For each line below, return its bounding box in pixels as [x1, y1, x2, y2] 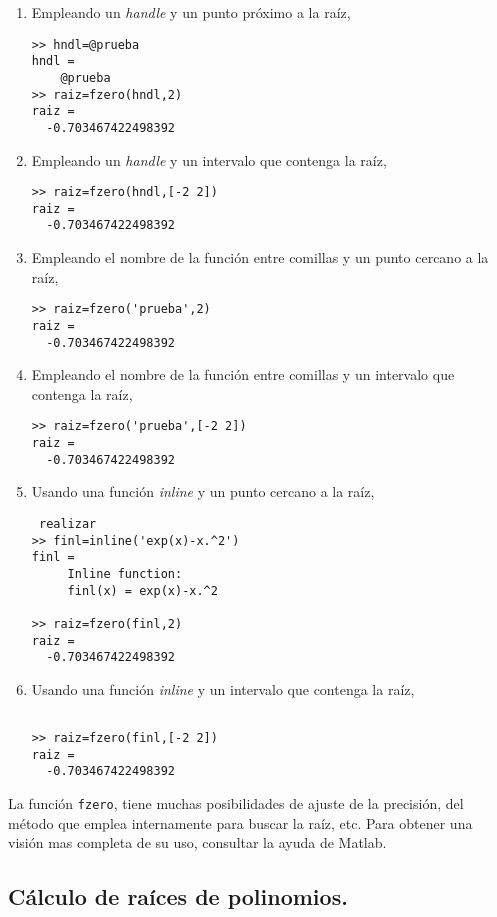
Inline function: [67, 566, 183, 581]
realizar [38, 517, 97, 531]
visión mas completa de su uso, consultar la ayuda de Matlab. [8, 832, 387, 853]
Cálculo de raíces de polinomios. [8, 881, 348, 912]
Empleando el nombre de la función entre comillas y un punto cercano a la [31, 247, 489, 268]
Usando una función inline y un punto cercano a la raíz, [31, 481, 375, 502]
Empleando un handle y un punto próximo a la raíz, [31, 2, 351, 22]
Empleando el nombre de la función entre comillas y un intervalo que [31, 364, 455, 385]
